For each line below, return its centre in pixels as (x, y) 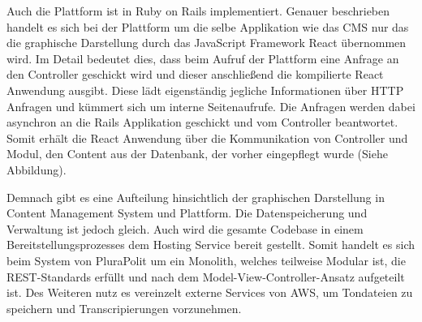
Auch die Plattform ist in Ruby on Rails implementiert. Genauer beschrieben (198, 11)
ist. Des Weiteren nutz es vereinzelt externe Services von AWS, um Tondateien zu (210, 292)
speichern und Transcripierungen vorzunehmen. (124, 308)
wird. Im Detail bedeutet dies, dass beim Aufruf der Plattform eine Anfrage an (203, 58)
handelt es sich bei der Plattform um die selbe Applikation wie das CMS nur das (208, 26)
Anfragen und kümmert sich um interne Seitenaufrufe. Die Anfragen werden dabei (211, 106)
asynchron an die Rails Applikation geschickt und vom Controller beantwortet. (202, 122)
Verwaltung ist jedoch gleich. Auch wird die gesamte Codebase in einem (185, 228)
